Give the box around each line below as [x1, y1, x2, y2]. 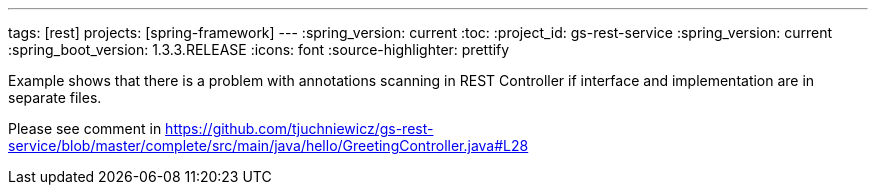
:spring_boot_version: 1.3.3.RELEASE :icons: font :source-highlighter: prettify [8, 41, 510, 58]
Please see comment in [8, 120, 162, 137]
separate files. [8, 89, 102, 106]
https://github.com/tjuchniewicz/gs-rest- [165, 120, 434, 137]
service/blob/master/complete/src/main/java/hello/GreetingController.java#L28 [8, 137, 529, 154]
